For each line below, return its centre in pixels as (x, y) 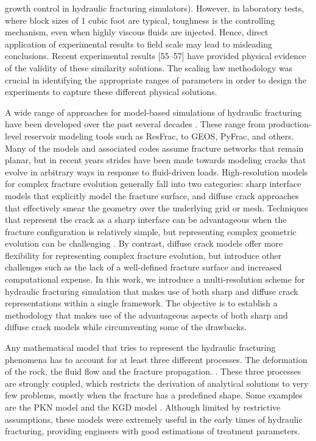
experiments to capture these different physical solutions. (111, 92)
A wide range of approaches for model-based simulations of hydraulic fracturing (153, 112)
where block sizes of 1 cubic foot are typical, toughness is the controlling (140, 20)
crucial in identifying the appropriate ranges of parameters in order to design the (156, 79)
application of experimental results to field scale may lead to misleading (139, 44)
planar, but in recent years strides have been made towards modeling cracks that (156, 160)
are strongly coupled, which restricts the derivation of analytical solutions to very (157, 383)
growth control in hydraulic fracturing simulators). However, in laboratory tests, (155, 8)
